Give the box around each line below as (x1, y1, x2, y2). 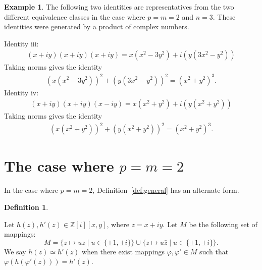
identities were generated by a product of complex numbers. (4, 21, 189, 32)
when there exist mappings (82, 246, 165, 256)
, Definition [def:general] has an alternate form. (92, 185, 239, 195)
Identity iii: (4, 38, 39, 48)
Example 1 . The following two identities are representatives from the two (4, 2, 234, 12)
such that (199, 246, 229, 256)
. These (213, 11, 236, 22)
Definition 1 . (4, 202, 48, 212)
